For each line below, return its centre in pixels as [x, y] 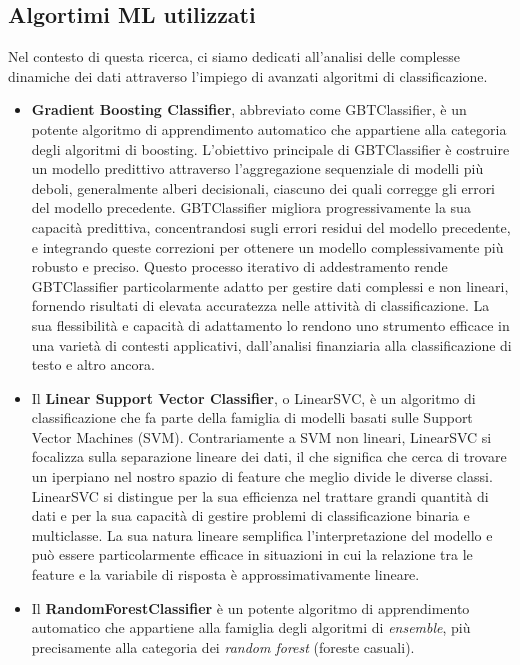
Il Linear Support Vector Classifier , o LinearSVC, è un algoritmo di [253, 397]
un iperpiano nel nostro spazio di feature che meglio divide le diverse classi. [262, 476]
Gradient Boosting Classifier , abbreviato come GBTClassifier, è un [249, 109]
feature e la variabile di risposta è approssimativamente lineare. [225, 574]
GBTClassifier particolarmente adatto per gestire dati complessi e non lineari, [270, 285]
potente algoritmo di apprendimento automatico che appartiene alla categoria [269, 128]
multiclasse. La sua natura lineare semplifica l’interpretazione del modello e [262, 534]
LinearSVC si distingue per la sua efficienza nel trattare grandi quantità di [260, 495]
